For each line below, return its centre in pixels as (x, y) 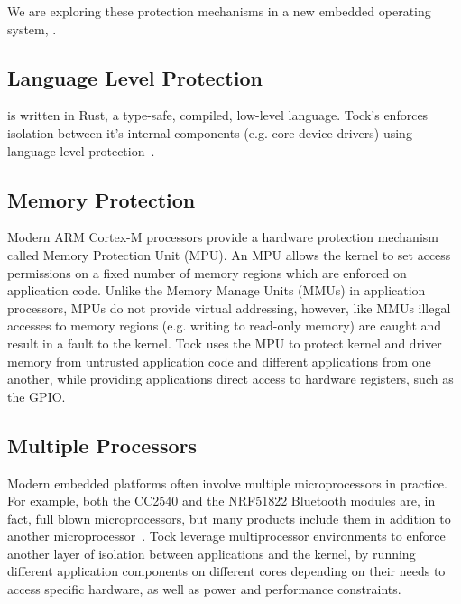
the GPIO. (37, 396)
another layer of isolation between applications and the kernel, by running (212, 553)
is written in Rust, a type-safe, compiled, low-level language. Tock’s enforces (218, 115)
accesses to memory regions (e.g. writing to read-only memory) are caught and (225, 325)
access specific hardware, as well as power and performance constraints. (204, 589)
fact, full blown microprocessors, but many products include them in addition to (229, 518)
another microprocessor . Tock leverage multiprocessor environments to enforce (226, 536)
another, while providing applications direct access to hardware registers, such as (230, 379)
